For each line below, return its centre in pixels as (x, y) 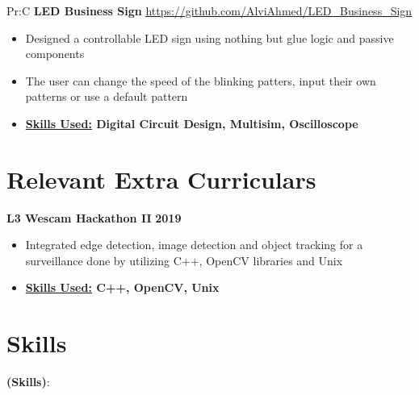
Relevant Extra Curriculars (161, 179)
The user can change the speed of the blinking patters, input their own (201, 80)
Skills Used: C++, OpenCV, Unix (122, 287)
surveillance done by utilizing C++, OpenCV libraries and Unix (184, 260)
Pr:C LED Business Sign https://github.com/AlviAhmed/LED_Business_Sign (209, 10)
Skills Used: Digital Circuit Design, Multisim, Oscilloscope (192, 123)
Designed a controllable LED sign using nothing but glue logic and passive (209, 37)
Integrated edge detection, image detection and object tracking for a (194, 245)
